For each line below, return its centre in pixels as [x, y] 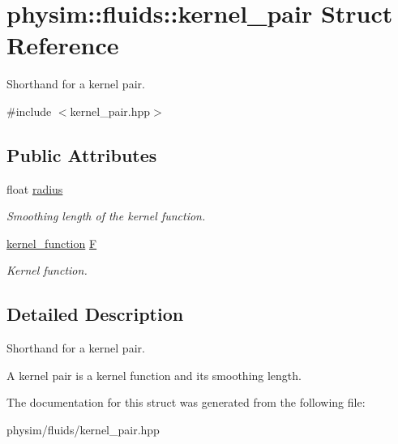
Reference [63, 45]
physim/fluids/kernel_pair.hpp [83, 430]
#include [29, 111]
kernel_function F [52, 243]
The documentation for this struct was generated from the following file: [186, 402]
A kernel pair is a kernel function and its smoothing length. [154, 375]
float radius [35, 188]
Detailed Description [95, 314]
